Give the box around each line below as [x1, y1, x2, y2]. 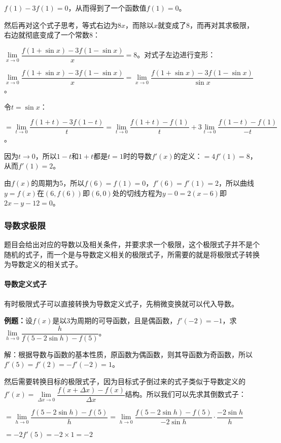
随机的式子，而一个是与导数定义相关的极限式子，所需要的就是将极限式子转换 [4, 249, 260, 259]
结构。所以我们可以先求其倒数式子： [125, 389, 246, 399]
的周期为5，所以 [31, 177, 85, 188]
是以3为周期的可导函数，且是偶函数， [52, 315, 177, 326]
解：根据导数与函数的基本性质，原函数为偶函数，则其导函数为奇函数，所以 [4, 349, 253, 359]
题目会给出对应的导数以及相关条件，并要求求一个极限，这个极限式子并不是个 [4, 238, 260, 249]
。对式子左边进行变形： [137, 49, 216, 60]
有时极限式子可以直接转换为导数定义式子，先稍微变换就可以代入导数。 [4, 298, 238, 309]
